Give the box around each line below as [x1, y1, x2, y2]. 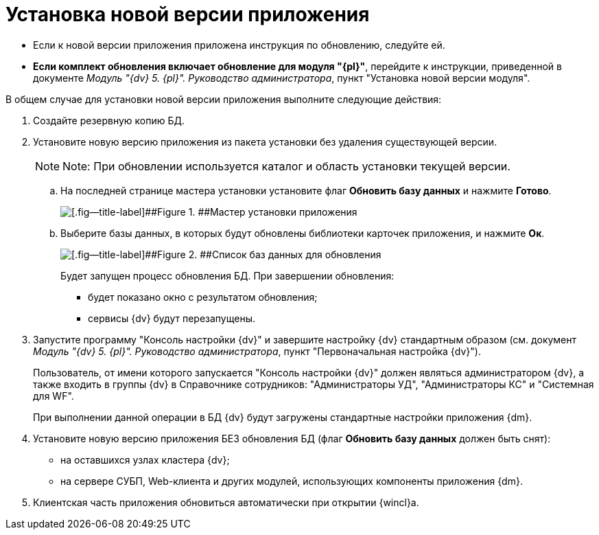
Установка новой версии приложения [5, 3, 370, 26]
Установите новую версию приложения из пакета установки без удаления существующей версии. [33, 135, 497, 148]
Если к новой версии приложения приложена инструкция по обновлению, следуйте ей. [33, 38, 445, 51]
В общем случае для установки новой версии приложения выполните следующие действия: [5, 93, 442, 105]
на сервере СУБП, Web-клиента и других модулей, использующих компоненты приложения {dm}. [60, 475, 523, 487]
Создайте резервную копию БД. [33, 114, 185, 126]
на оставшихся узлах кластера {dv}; [60, 453, 230, 466]
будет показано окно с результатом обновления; [88, 291, 318, 303]
